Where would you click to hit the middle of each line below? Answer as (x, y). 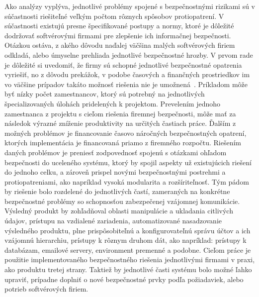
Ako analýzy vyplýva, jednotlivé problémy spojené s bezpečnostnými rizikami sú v (130, 6)
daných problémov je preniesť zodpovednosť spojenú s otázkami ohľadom (116, 152)
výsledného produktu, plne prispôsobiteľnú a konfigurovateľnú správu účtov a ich (128, 230)
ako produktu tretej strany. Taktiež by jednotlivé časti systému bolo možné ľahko (128, 269)
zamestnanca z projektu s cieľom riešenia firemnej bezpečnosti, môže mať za (120, 113)
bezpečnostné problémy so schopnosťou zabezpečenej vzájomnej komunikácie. (122, 201)
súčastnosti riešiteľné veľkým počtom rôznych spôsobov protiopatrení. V (114, 16)
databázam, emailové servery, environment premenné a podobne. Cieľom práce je (128, 249)
